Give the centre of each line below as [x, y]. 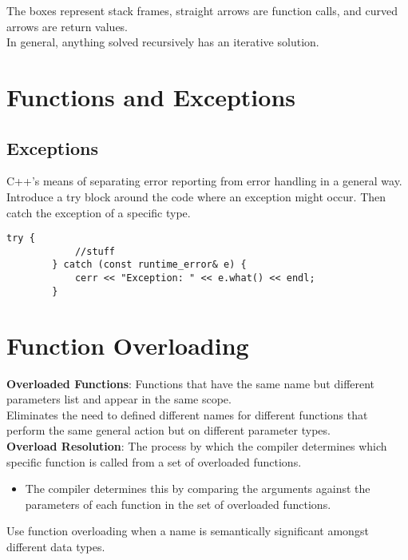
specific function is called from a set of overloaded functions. [154, 461]
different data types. [56, 546]
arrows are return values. [67, 26]
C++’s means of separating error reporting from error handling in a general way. [204, 181]
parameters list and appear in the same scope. [119, 399]
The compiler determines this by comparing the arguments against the [198, 489]
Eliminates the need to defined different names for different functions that [187, 414]
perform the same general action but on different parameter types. [168, 430]
